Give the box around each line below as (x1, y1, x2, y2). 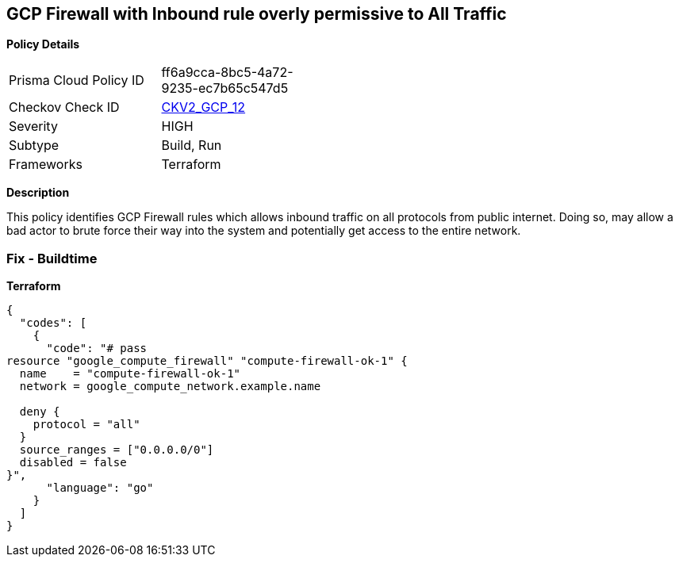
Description (6, 186, 70, 200)
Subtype (9, 137, 59, 154)
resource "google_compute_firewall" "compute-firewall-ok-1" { (6, 354, 408, 368)
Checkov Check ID (9, 99, 120, 116)
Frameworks (9, 156, 82, 173)
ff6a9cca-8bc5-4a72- (161, 64, 293, 81)
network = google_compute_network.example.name (19, 380, 321, 393)
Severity (9, 118, 58, 135)
